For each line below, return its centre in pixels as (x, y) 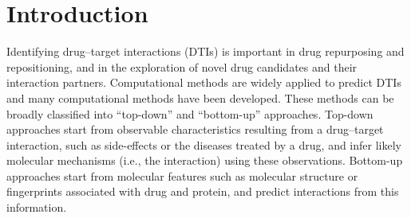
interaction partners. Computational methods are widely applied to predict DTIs (204, 82)
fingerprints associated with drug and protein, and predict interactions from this (203, 191)
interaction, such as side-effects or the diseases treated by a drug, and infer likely (204, 144)
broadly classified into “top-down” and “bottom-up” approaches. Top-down (190, 113)
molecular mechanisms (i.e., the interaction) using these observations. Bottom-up (205, 160)
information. (37, 207)
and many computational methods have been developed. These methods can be (200, 97)
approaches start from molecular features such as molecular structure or (182, 175)
